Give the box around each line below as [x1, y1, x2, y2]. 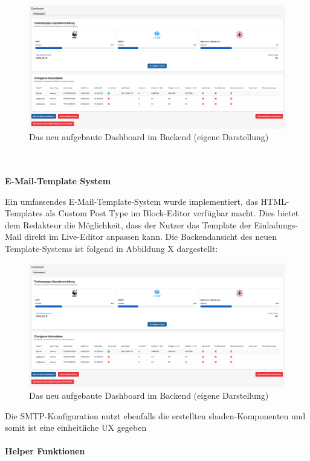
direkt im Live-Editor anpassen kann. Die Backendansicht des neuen [24, 230, 277, 243]
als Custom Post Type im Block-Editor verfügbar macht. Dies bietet [45, 207, 299, 219]
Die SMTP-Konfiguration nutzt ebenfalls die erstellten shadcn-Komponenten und [5, 409, 306, 422]
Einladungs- [254, 218, 299, 231]
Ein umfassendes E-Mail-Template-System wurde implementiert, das [5, 195, 258, 207]
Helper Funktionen [5, 445, 85, 457]
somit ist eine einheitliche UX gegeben [5, 421, 147, 434]
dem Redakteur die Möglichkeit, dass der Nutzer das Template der [5, 218, 251, 231]
